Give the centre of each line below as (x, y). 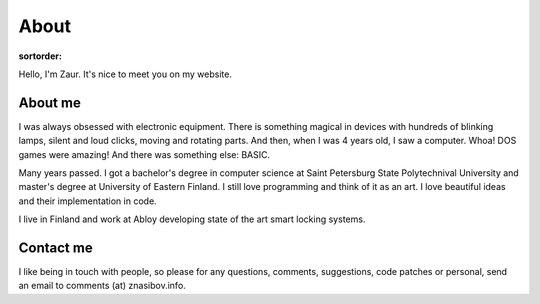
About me (50, 102)
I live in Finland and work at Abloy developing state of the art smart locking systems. (192, 219)
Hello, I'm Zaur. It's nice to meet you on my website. (125, 74)
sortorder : (40, 56)
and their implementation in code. (87, 201)
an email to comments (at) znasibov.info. (102, 286)
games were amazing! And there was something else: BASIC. (144, 154)
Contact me (56, 248)
